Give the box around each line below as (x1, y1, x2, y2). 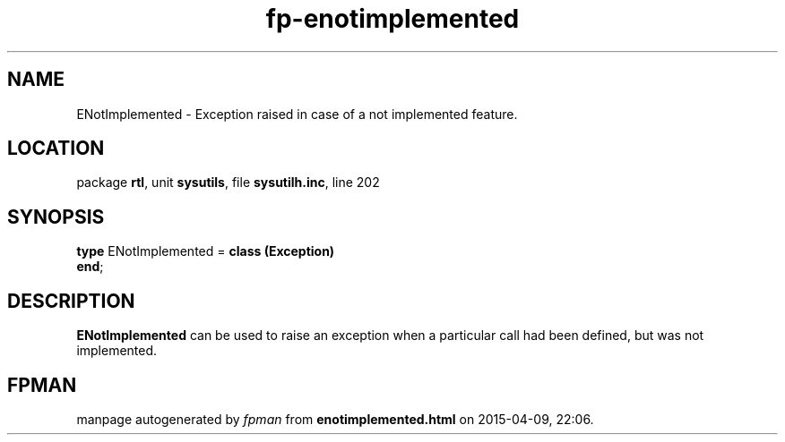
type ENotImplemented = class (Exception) (76, 243, 335, 259)
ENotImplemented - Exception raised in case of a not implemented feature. (76, 106, 518, 122)
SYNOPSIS (7, 205, 105, 228)
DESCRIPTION (7, 289, 135, 312)
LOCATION (7, 137, 105, 160)
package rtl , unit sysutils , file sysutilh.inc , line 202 (76, 174, 380, 191)
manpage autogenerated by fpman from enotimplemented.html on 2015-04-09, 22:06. (76, 411, 594, 427)
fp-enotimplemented (265, 4, 520, 34)
